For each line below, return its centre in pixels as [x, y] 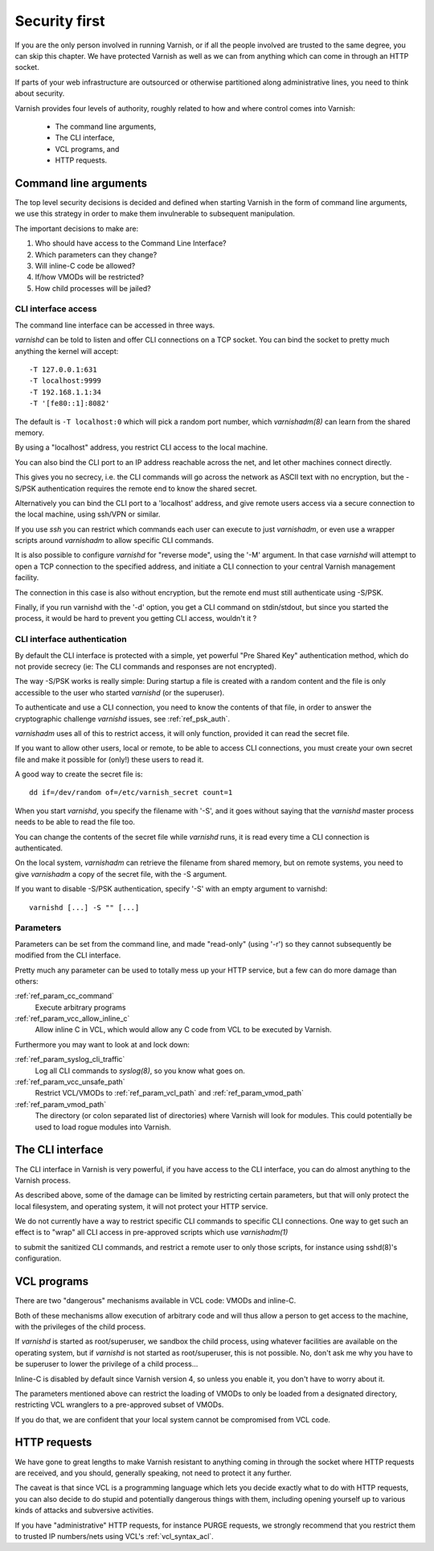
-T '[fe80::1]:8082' [70, 403]
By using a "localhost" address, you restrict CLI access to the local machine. [141, 447]
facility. [27, 578]
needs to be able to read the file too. [75, 822]
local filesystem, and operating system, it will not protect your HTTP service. [141, 1206]
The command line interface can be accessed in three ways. [115, 325]
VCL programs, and [87, 149]
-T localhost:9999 [66, 381]
